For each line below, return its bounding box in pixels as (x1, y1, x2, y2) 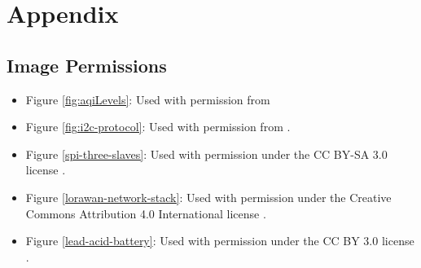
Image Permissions (7, 52, 167, 77)
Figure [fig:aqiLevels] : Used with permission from (25, 90, 270, 108)
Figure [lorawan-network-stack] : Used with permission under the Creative (25, 188, 392, 205)
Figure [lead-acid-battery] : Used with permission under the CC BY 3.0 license (25, 232, 414, 249)
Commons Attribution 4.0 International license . (25, 204, 266, 222)
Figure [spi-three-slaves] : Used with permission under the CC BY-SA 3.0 (25, 145, 388, 162)
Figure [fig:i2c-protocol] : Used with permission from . (25, 118, 291, 135)
